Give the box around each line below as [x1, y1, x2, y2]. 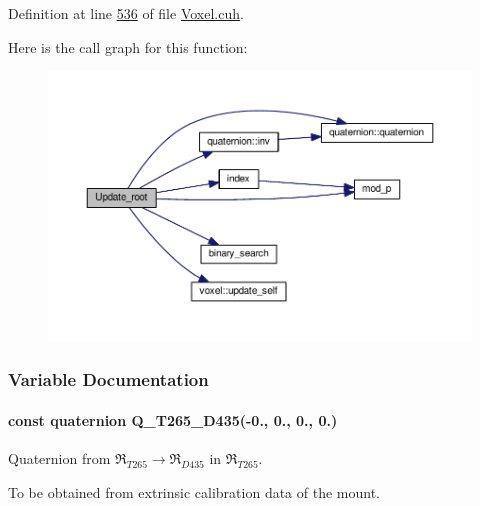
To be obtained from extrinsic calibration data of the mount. [8, 481, 381, 502]
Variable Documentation [8, 367, 209, 392]
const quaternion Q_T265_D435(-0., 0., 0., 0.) [8, 409, 338, 430]
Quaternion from [8, 448, 111, 469]
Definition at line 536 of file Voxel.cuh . [8, 3, 244, 23]
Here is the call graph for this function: [8, 36, 248, 57]
